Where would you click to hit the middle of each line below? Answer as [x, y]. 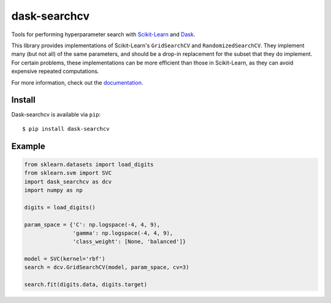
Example [28, 146]
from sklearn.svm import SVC [68, 173]
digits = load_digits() [60, 207]
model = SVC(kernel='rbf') [65, 259]
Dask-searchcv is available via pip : [56, 115]
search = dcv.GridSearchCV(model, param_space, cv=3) [107, 267]
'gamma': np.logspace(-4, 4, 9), [123, 233]
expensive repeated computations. [55, 71]
